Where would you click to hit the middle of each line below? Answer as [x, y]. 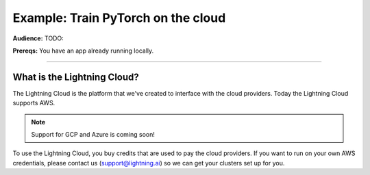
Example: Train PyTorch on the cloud [119, 18]
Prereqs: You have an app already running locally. [83, 51]
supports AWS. [34, 103]
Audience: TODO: [38, 38]
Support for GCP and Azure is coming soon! [93, 135]
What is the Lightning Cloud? [76, 77]
